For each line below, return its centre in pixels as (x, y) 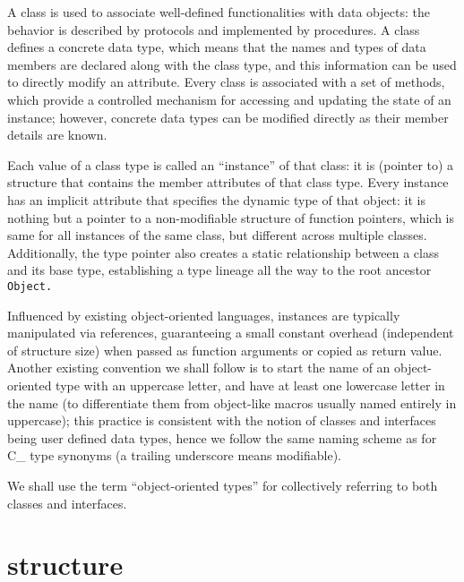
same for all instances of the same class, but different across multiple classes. (217, 235)
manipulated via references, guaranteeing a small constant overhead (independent (231, 333)
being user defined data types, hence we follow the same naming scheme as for (222, 437)
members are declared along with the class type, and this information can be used (232, 64)
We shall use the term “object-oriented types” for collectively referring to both (223, 485)
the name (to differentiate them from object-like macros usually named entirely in (232, 402)
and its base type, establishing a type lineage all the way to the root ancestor (219, 270)
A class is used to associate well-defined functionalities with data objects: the (219, 12)
